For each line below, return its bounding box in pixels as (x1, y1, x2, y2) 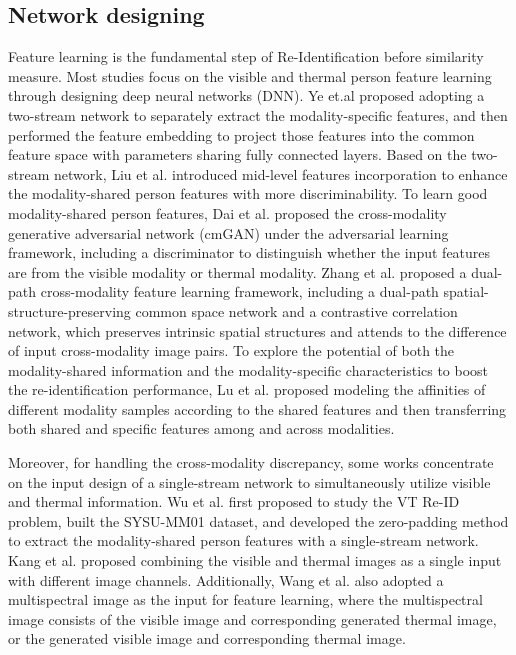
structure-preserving (8, 300, 131, 321)
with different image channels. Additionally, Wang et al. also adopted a (8, 569, 444, 590)
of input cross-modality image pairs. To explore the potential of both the (8, 340, 455, 361)
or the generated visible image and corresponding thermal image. (8, 628, 406, 649)
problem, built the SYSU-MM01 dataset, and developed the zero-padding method (8, 510, 509, 531)
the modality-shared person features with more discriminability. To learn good (8, 183, 488, 204)
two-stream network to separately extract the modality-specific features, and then (8, 104, 508, 125)
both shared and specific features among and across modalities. (8, 418, 395, 439)
